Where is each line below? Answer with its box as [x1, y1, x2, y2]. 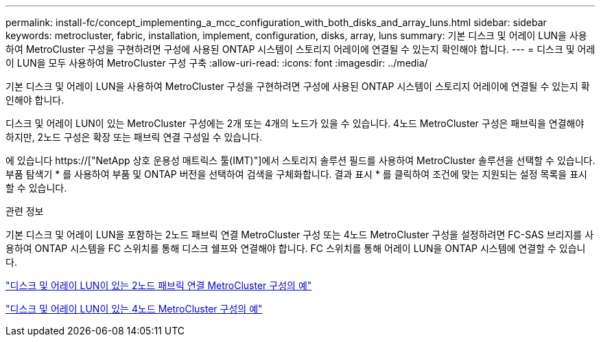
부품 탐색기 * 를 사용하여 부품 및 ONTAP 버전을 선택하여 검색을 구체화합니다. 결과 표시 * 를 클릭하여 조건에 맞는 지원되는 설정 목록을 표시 [5, 168, 587, 180]
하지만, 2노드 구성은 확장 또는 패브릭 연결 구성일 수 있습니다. [5, 131, 263, 143]
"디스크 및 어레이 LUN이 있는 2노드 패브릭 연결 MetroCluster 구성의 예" [5, 280, 312, 291]
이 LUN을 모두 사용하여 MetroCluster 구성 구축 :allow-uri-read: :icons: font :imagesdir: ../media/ [5, 57, 428, 69]
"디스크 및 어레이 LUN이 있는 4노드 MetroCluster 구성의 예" [5, 303, 263, 315]
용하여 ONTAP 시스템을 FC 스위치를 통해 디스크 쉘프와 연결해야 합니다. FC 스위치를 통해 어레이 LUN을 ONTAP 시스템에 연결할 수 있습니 [5, 242, 586, 254]
